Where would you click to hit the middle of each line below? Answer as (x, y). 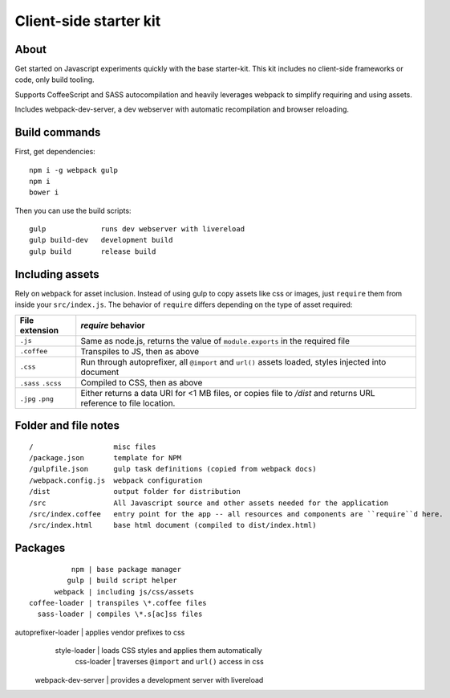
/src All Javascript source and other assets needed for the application (209, 503)
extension (39, 330)
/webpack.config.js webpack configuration (116, 480)
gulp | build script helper (122, 581)
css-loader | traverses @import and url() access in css (169, 662)
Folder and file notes (67, 425)
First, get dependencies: (55, 152)
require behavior (113, 325)
